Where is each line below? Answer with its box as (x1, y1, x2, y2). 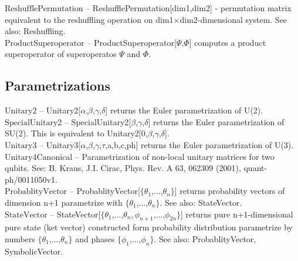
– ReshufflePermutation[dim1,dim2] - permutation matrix (86, 2, 292, 14)
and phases (75, 232, 115, 245)
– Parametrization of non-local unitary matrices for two (74, 150, 275, 162)
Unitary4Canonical (5, 153, 73, 162)
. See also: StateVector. (160, 196, 242, 208)
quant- (243, 162, 267, 174)
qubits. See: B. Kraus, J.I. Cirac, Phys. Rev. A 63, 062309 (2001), (5, 162, 241, 174)
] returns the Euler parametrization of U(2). (105, 104, 263, 116)
